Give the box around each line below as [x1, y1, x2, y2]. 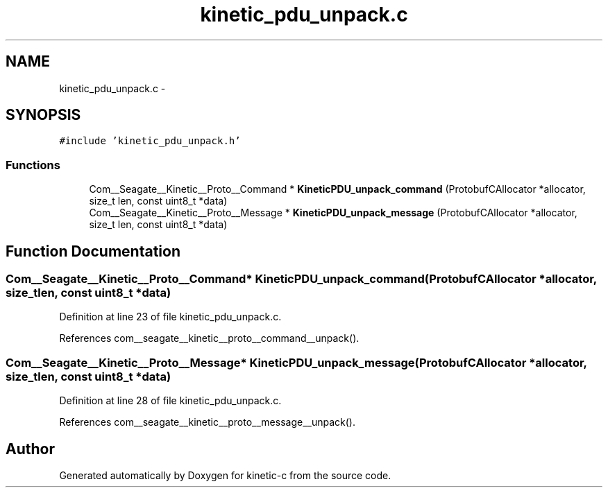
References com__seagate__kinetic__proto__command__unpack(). [59, 332, 360, 345]
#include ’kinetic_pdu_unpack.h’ [59, 135, 241, 147]
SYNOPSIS [6, 106, 81, 124]
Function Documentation [6, 242, 180, 260]
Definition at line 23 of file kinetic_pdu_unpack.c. [59, 311, 282, 323]
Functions [6, 157, 60, 172]
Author [6, 440, 55, 458]
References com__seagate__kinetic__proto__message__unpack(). [59, 416, 355, 429]
